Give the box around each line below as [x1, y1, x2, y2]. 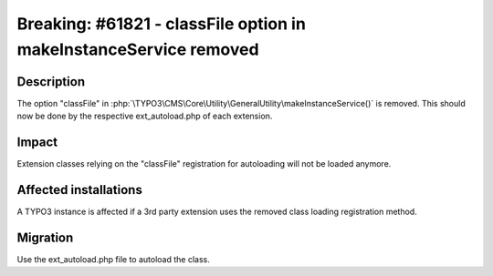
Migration [16, 230, 74, 245]
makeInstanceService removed [16, 39, 259, 59]
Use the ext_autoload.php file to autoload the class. [16, 253, 210, 264]
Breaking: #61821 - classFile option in [16, 14, 306, 34]
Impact [16, 135, 58, 150]
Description [16, 74, 86, 89]
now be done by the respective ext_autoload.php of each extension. [16, 110, 273, 122]
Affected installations [16, 182, 143, 198]
